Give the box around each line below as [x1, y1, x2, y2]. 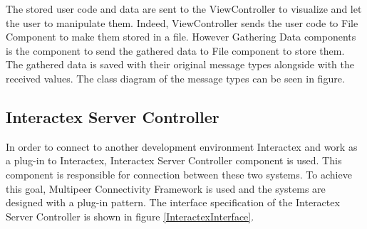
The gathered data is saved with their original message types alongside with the [6, 57, 354, 72]
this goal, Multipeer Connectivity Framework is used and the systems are [6, 181, 326, 196]
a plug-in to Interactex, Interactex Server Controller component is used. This [6, 153, 342, 168]
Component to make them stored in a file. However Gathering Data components [6, 29, 356, 44]
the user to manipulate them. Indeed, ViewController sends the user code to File [6, 15, 358, 30]
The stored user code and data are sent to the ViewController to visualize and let [6, 1, 362, 16]
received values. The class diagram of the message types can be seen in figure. [6, 70, 345, 85]
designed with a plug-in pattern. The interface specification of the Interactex [6, 195, 340, 210]
